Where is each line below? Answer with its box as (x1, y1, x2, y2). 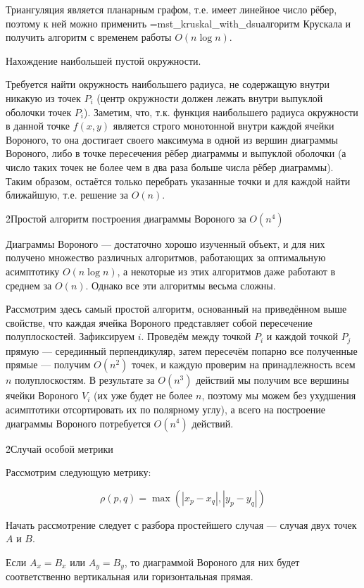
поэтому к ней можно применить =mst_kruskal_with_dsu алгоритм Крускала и (6, 15, 351, 30)
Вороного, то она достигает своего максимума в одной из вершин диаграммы (6, 132, 339, 146)
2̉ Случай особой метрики (6, 441, 113, 456)
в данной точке (6, 118, 70, 133)
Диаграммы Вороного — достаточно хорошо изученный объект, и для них (6, 236, 325, 251)
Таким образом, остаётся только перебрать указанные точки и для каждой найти (6, 173, 351, 188)
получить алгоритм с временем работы (6, 30, 172, 44)
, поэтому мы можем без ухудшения (201, 388, 356, 403)
